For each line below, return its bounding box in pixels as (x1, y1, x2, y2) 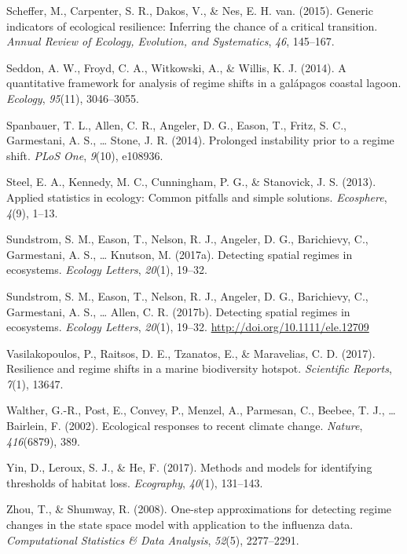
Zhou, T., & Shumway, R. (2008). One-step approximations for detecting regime (6, 501, 392, 517)
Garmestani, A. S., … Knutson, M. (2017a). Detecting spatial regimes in (6, 246, 353, 262)
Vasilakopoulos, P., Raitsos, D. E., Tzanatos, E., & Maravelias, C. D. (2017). (6, 344, 376, 361)
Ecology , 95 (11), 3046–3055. (6, 89, 139, 106)
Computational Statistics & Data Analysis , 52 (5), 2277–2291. (6, 531, 299, 548)
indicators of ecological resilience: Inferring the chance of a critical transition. (6, 17, 378, 34)
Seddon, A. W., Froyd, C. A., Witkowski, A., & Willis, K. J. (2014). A (6, 59, 346, 75)
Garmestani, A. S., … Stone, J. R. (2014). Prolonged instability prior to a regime (6, 132, 394, 148)
